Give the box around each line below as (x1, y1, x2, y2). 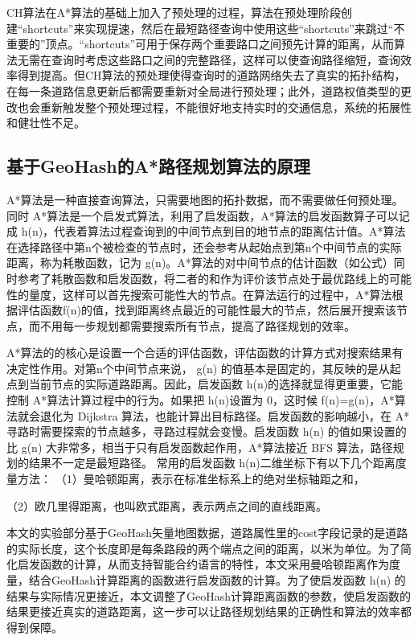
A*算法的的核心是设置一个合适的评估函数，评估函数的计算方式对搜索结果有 (6, 344, 404, 361)
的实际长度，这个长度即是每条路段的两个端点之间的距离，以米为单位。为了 (6, 539, 400, 556)
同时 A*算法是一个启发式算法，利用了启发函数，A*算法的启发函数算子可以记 (6, 207, 410, 224)
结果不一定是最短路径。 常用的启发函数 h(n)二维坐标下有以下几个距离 (28, 454, 395, 471)
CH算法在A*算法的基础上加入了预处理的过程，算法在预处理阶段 (6, 4, 342, 20)
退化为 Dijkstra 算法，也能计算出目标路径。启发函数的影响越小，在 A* (39, 407, 410, 424)
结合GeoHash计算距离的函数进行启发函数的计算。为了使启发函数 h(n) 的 (28, 572, 406, 589)
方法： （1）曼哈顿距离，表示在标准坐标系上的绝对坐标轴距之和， (17, 470, 365, 487)
